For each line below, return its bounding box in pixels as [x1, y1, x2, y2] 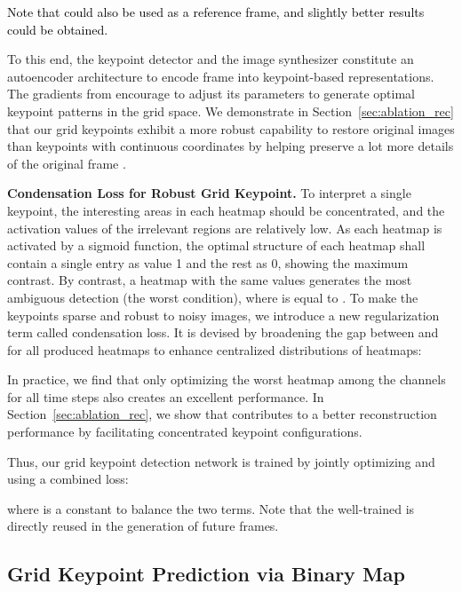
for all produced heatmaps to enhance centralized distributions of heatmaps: [7, 340, 422, 359]
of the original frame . [7, 154, 126, 172]
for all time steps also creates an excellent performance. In [7, 387, 324, 406]
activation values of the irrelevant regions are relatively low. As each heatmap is [7, 218, 442, 237]
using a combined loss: [7, 470, 129, 488]
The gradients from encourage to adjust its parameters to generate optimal [7, 84, 416, 103]
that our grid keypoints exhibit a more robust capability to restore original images [7, 119, 455, 138]
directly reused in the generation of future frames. [7, 517, 279, 535]
